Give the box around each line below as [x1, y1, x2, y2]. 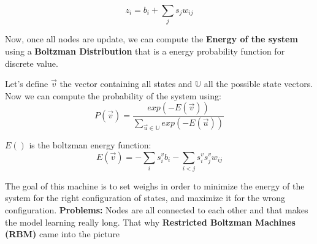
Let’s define [5, 77, 48, 90]
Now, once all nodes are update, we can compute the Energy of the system [5, 32, 298, 45]
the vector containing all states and [59, 77, 193, 90]
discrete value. [5, 56, 58, 69]
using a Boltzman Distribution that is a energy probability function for [5, 44, 285, 57]
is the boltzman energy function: [29, 138, 151, 151]
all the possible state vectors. [204, 77, 313, 90]
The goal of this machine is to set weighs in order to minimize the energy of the [5, 179, 305, 192]
